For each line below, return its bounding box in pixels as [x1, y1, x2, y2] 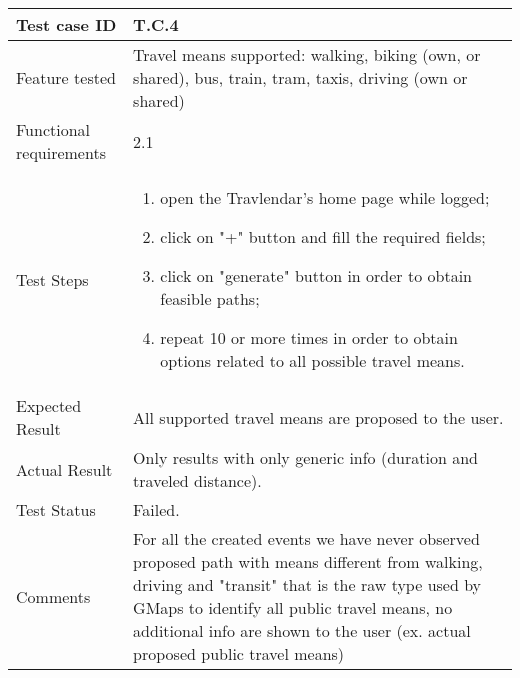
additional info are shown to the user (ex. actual [133, 619, 471, 642]
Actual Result [16, 457, 113, 481]
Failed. [133, 498, 180, 521]
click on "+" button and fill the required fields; [160, 225, 486, 248]
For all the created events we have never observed [133, 527, 480, 550]
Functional [16, 118, 91, 141]
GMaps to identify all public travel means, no [133, 596, 453, 619]
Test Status [16, 498, 96, 521]
